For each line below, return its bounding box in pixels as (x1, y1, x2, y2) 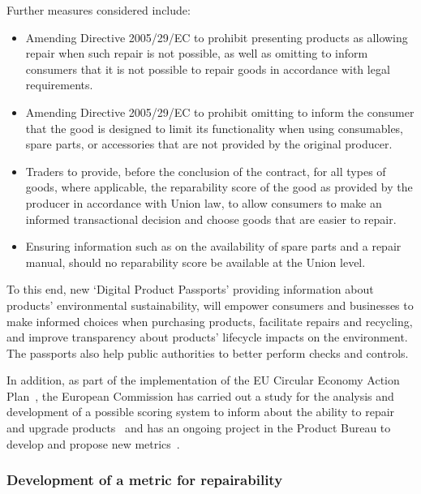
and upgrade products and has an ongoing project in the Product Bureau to (6, 419, 391, 436)
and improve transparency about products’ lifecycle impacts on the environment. (6, 329, 408, 346)
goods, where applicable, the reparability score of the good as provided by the (25, 178, 413, 195)
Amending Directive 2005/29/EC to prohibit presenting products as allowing (25, 28, 408, 45)
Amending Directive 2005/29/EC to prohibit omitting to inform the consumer (25, 103, 415, 120)
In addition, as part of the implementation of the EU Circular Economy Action (6, 372, 400, 389)
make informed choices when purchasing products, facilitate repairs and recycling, (6, 312, 413, 329)
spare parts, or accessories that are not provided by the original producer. (25, 135, 393, 152)
